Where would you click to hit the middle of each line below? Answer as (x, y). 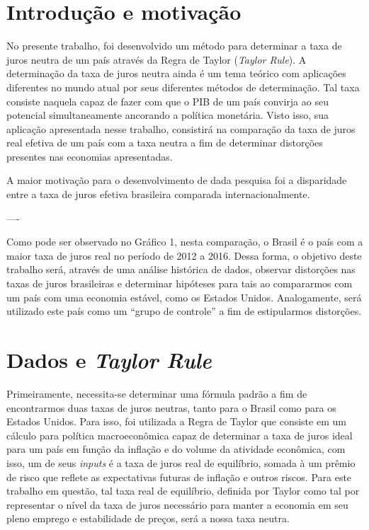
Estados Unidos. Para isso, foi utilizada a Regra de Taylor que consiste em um (176, 421)
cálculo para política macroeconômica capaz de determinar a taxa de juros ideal (180, 435)
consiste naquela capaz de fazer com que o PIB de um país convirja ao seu (168, 101)
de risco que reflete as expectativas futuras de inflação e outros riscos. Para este (179, 477)
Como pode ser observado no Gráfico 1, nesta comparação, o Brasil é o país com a (185, 242)
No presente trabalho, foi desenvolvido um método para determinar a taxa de (174, 46)
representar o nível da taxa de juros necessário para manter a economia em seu (177, 504)
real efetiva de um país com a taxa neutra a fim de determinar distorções (165, 143)
